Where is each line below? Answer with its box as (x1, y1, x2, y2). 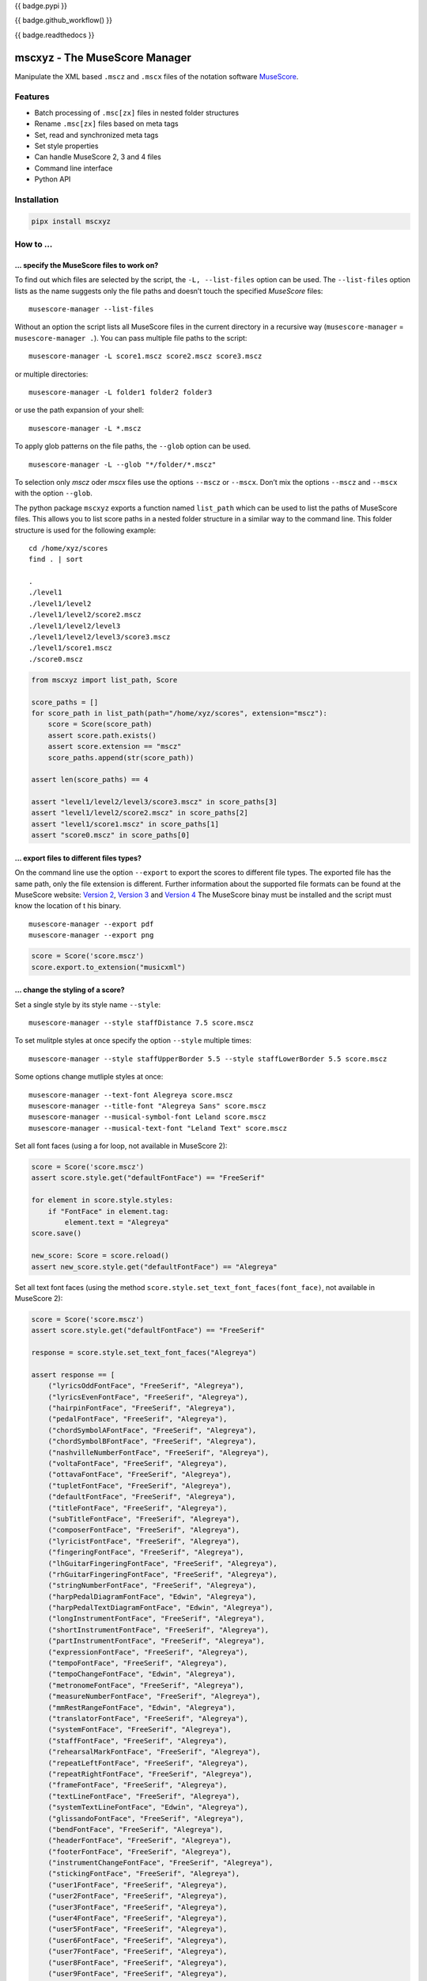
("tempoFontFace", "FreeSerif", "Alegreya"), (47, 1658, 228, 1668)
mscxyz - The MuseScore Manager (14, 51, 191, 64)
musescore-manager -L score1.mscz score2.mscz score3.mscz (28, 352, 263, 361)
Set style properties (34, 141, 99, 151)
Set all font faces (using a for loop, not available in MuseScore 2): (14, 1141, 228, 1151)
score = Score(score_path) (47, 719, 153, 729)
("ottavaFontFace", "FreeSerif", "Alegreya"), (47, 1470, 232, 1479)
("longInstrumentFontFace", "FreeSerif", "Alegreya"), (47, 1614, 265, 1624)
